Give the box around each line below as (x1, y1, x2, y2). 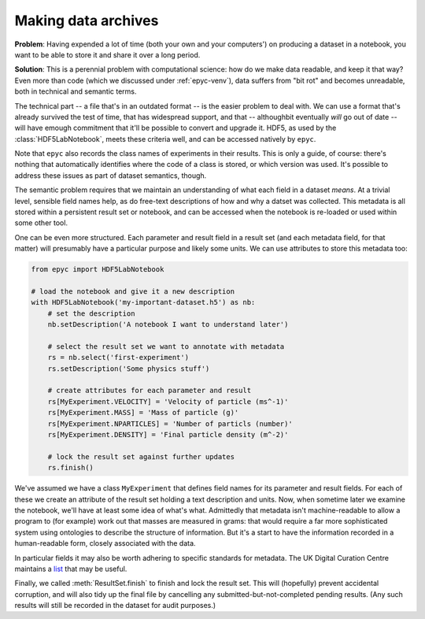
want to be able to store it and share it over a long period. (14, 50, 201, 59)
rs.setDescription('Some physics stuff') (47, 364, 210, 373)
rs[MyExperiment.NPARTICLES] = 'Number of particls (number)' (47, 419, 293, 428)
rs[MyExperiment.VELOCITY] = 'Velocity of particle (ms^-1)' (47, 397, 289, 406)
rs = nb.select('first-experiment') (47, 353, 189, 362)
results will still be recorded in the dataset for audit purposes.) (14, 601, 216, 610)
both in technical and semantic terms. (14, 87, 137, 96)
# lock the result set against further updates (47, 452, 235, 461)
